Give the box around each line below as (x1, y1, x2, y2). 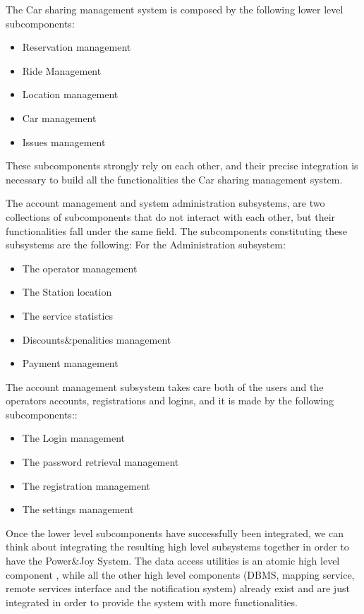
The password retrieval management (22, 455, 179, 469)
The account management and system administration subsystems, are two (6, 195, 325, 210)
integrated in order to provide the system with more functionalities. (6, 594, 298, 609)
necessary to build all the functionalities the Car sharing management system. (6, 171, 343, 186)
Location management (22, 87, 119, 102)
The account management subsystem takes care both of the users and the (6, 379, 324, 394)
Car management (22, 110, 97, 125)
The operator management (22, 260, 138, 275)
